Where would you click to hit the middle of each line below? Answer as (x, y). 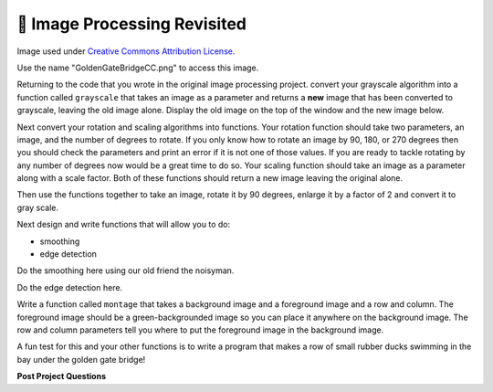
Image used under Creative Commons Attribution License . (126, 51)
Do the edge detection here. (70, 287)
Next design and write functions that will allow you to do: (124, 225)
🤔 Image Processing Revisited (131, 24)
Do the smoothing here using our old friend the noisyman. (126, 270)
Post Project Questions (62, 376)
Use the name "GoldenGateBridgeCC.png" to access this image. (138, 68)
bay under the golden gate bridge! (81, 359)
